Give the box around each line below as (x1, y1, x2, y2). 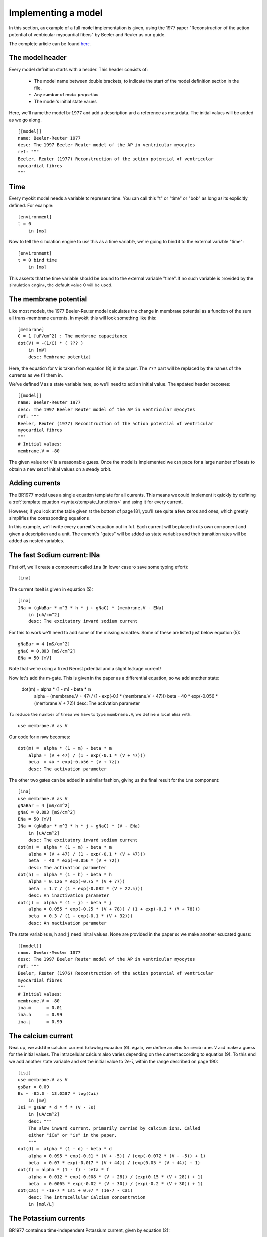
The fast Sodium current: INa (9, 551, 100, 559)
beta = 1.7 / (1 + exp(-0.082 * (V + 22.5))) (28, 886, 143, 891)
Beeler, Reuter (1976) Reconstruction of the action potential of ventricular (18, 970, 214, 976)
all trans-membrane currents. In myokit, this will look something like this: (9, 315, 157, 321)
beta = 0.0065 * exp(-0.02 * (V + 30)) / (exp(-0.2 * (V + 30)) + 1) (28, 1181, 203, 1187)
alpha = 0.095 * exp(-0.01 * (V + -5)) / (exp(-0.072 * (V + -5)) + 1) (28, 1153, 206, 1159)
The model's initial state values (34, 98, 97, 104)
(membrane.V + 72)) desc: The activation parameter (34, 700, 140, 706)
